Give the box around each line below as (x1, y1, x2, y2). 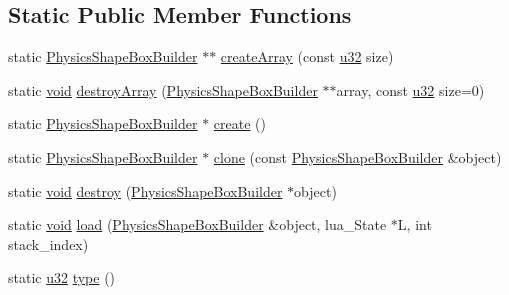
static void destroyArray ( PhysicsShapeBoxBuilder (8, 79, 318, 100)
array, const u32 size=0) (336, 79, 485, 100)
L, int (397, 214, 432, 235)
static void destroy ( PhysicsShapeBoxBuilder (8, 180, 283, 201)
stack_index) (8, 233, 89, 254)
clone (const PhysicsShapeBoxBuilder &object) (213, 146, 502, 167)
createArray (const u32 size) (220, 46, 394, 67)
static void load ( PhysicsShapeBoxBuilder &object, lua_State (8, 214, 387, 235)
